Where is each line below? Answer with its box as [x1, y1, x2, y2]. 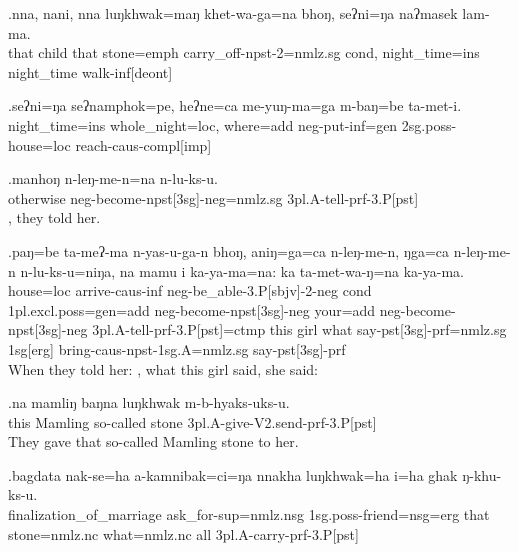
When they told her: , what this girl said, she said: [8, 358, 318, 379]
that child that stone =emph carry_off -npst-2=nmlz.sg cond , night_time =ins [8, 42, 480, 63]
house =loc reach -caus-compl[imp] [8, 134, 212, 155]
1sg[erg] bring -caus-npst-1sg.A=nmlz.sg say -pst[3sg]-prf [8, 338, 346, 359]
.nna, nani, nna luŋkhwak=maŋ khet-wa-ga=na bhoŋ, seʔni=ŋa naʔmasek [8, 3, 458, 23]
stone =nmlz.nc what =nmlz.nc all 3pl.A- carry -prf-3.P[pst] [8, 523, 359, 544]
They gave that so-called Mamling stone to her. [8, 431, 299, 452]
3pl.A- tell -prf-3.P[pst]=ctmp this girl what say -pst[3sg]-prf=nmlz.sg [92, 319, 507, 340]
